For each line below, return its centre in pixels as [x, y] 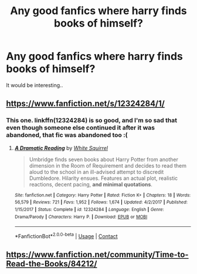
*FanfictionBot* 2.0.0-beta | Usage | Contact [66, 235]
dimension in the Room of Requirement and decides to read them [108, 165]
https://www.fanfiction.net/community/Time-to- [97, 255]
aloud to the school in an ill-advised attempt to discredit [96, 172]
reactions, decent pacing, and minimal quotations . [91, 184]
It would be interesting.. [35, 85]
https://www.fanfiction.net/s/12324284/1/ [86, 104]
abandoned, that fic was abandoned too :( [67, 135]
